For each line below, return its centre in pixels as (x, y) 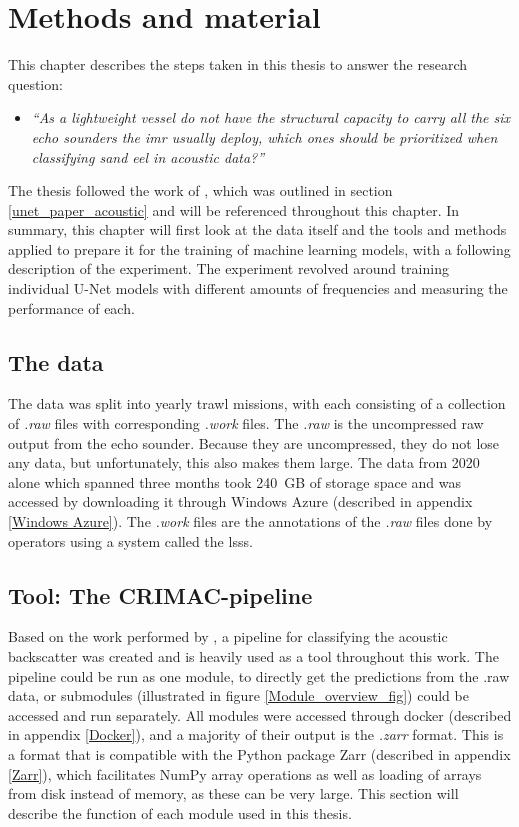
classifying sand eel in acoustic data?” (148, 156)
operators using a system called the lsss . (130, 540)
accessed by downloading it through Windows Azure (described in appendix (240, 501)
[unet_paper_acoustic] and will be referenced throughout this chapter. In (234, 209)
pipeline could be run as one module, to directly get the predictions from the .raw (259, 675)
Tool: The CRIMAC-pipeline (160, 594)
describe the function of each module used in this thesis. (180, 812)
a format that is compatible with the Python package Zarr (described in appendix (259, 753)
